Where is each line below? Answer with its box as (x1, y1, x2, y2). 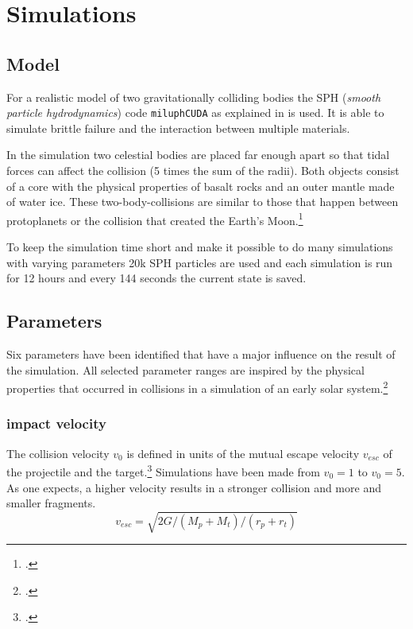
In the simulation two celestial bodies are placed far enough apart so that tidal (6, 146, 390, 163)
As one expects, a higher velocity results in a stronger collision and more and (6, 479, 381, 495)
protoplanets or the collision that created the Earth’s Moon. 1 (6, 209, 303, 228)
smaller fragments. (6, 495, 96, 511)
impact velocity (6, 414, 106, 433)
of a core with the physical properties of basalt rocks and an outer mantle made (6, 177, 395, 194)
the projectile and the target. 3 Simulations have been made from (6, 461, 320, 480)
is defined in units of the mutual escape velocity (126, 445, 360, 461)
